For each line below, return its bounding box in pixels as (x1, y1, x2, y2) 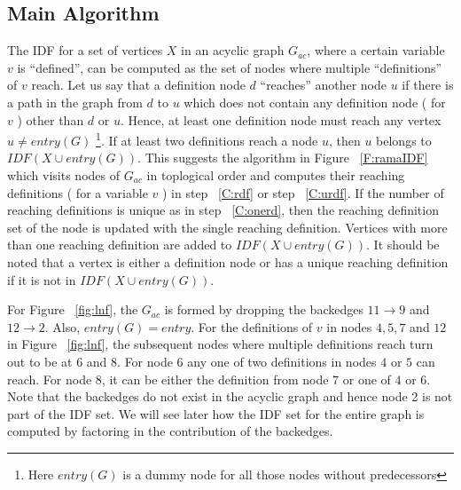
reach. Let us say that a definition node (31, 75, 246, 94)
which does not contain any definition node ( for (184, 92, 446, 111)
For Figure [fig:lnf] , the (7, 300, 138, 319)
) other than (17, 110, 84, 129)
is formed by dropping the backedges (164, 300, 363, 319)
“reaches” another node (260, 75, 387, 94)
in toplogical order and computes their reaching (146, 166, 405, 185)
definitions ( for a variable (7, 183, 148, 202)
